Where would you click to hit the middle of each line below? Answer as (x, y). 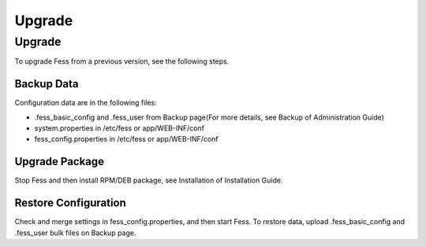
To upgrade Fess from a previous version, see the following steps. (122, 61)
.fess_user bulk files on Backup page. (75, 233)
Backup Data (47, 84)
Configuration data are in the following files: (86, 103)
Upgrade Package (60, 162)
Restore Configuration (70, 203)
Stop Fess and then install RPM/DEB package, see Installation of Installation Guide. (149, 180)
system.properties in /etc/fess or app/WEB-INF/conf (120, 128)
